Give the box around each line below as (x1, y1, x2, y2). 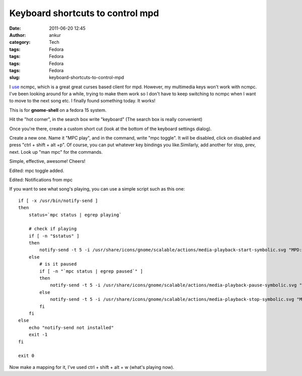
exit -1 (28, 332, 48, 338)
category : (9, 39, 31, 45)
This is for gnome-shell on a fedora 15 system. (9, 107, 107, 113)
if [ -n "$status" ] (28, 233, 80, 239)
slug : (9, 75, 20, 81)
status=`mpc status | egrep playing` (28, 212, 122, 218)
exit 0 (18, 353, 35, 359)
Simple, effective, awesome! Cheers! (9, 158, 86, 164)
